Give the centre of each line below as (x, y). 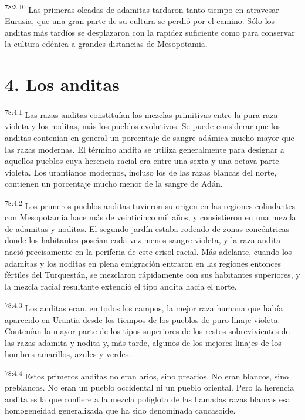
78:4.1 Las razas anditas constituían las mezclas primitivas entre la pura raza (141, 114)
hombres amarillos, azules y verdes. (68, 354)
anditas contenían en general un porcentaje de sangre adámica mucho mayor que (150, 137)
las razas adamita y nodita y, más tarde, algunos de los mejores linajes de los (143, 342)
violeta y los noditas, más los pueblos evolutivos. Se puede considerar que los (143, 126)
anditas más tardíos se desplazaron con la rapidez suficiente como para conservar (150, 32)
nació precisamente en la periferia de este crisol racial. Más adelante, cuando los (148, 251)
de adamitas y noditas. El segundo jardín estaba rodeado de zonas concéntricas (147, 228)
